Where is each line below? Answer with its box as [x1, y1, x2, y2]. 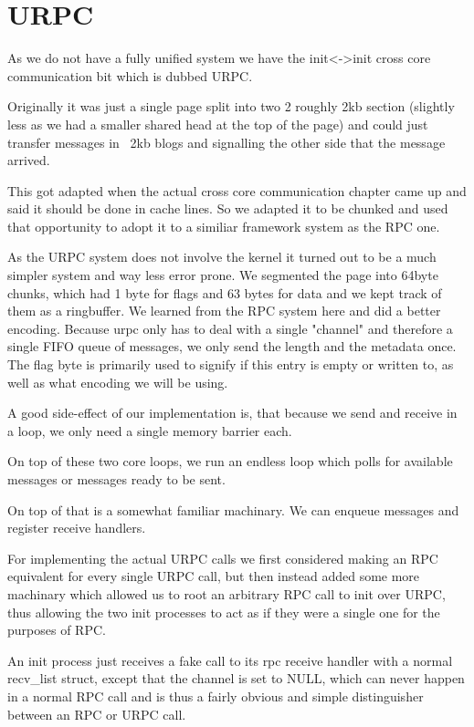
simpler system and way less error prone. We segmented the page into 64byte [7, 265, 438, 285]
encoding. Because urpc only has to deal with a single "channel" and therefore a [7, 318, 453, 338]
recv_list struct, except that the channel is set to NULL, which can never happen [7, 669, 465, 688]
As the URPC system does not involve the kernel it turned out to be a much [7, 247, 437, 266]
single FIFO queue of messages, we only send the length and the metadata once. [7, 337, 457, 356]
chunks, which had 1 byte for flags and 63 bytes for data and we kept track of [7, 283, 442, 302]
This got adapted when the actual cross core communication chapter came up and [7, 181, 467, 200]
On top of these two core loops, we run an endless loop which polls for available [7, 452, 453, 471]
